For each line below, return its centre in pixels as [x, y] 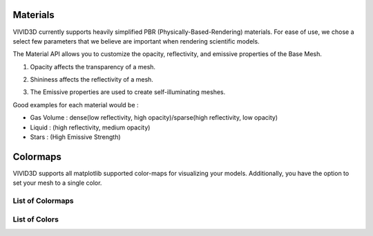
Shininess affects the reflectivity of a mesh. [92, 80]
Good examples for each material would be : [76, 105]
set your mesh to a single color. [57, 183]
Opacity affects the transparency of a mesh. [93, 66]
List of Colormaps [43, 201]
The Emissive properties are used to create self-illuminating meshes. [128, 92]
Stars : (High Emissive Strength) [75, 137]
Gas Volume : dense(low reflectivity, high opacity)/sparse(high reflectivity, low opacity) [154, 118]
